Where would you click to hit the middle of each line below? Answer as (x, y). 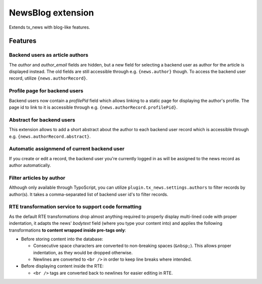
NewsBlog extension (51, 13)
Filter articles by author (37, 178)
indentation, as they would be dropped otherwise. (83, 252)
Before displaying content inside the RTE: (62, 266)
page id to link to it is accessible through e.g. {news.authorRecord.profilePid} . (93, 107)
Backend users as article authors (49, 55)
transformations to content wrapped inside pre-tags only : (67, 230)
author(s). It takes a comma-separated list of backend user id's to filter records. (89, 194)
